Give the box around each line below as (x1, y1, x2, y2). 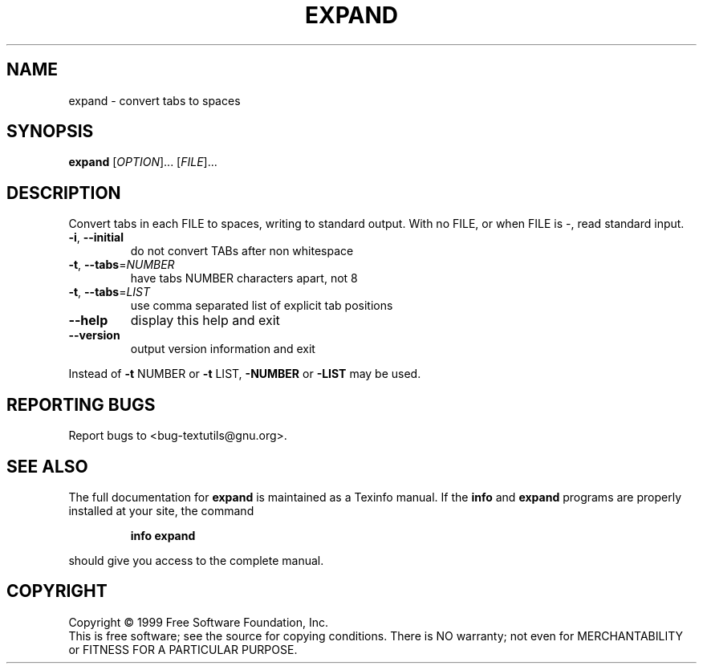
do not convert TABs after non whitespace (130, 244, 354, 258)
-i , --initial (68, 230, 124, 245)
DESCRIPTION (6, 182, 121, 203)
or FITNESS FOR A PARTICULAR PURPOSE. (68, 642, 298, 656)
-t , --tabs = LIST (68, 285, 151, 299)
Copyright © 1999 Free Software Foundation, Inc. (68, 615, 329, 629)
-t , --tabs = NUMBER (68, 258, 175, 272)
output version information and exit (130, 342, 315, 356)
